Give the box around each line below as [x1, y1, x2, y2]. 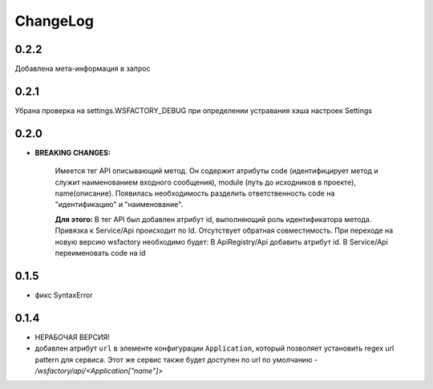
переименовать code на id [55, 249, 146, 257]
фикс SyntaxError [34, 290, 93, 300]
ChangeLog [14, 12, 94, 30]
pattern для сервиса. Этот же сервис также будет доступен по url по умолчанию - [34, 355, 318, 364]
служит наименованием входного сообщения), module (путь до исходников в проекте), [55, 177, 357, 187]
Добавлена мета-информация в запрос [14, 64, 151, 74]
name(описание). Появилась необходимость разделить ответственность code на [55, 188, 335, 198]
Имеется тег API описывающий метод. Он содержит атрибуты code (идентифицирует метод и [55, 166, 378, 176]
